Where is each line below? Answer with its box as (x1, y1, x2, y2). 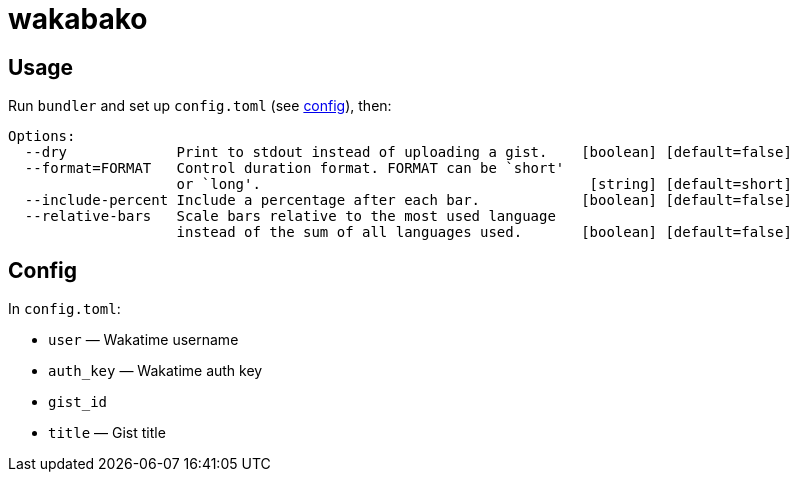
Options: (8, 128, 76, 145)
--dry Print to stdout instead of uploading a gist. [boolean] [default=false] (24, 144, 792, 161)
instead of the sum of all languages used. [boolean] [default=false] (176, 224, 792, 241)
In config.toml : (8, 300, 121, 318)
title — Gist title (48, 424, 166, 442)
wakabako (8, 2, 148, 36)
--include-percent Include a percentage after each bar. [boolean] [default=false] (24, 192, 792, 209)
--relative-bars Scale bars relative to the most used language (24, 208, 556, 225)
